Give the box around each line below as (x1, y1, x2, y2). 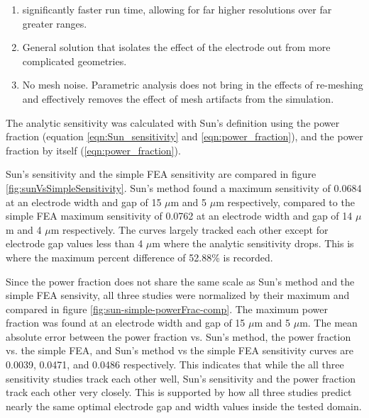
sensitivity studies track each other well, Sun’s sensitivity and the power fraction (6, 371, 356, 385)
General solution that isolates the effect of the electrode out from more (22, 40, 331, 55)
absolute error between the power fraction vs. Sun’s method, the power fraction (6, 329, 351, 344)
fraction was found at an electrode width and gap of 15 (6, 315, 246, 330)
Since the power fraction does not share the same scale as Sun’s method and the (6, 273, 355, 288)
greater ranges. (22, 16, 87, 30)
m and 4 (6, 222, 42, 237)
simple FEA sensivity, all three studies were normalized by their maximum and (6, 288, 350, 303)
